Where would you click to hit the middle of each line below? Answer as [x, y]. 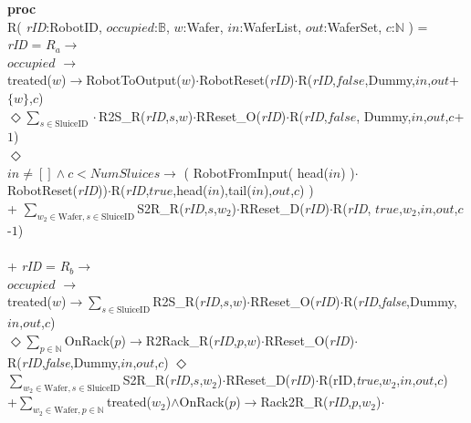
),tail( [235, 190]
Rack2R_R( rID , [306, 402]
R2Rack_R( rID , [191, 340]
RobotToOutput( [134, 80]
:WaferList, [271, 26]
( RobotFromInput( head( [256, 172]
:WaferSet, [353, 26]
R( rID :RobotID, [55, 26]
